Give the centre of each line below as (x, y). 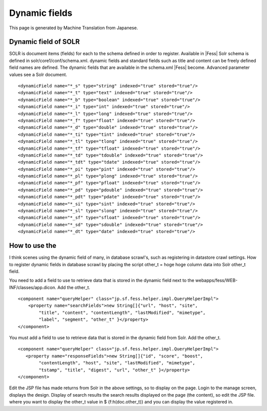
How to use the (33, 246)
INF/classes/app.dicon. (33, 287)
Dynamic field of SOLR (44, 42)
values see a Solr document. (38, 74)
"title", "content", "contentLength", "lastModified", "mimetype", (122, 313)
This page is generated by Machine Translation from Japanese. (74, 28)
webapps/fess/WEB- (217, 281)
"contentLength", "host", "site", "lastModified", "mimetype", (117, 363)
